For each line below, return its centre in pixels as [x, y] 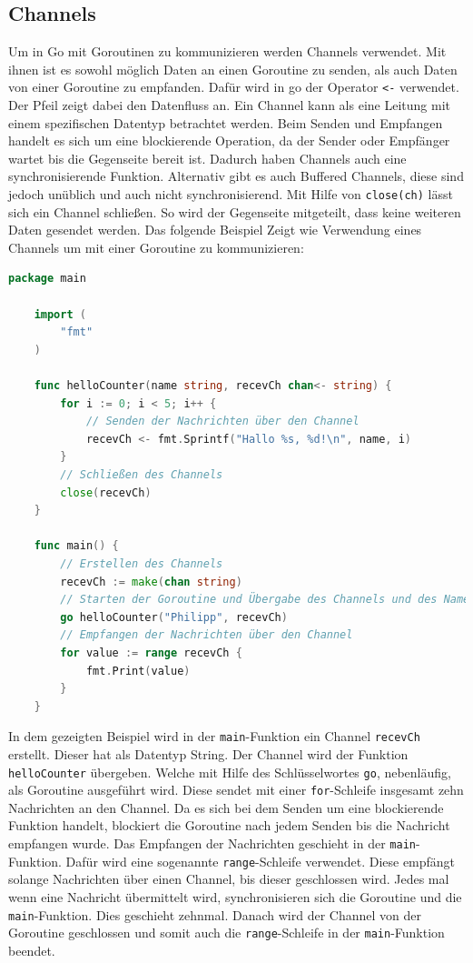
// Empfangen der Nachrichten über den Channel [207, 635]
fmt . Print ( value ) [138, 671]
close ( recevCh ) [106, 492]
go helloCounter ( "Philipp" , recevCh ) [174, 617]
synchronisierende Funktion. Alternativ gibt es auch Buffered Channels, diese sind [236, 176]
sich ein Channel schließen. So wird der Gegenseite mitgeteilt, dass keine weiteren [235, 211]
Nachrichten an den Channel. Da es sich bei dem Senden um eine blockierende [226, 807]
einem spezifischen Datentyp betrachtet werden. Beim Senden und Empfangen [226, 122]
